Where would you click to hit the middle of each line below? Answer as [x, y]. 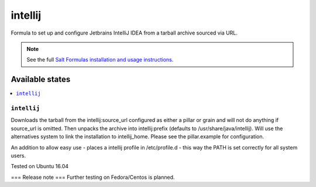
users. [18, 155]
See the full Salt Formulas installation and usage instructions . [100, 60]
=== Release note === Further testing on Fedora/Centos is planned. [93, 177]
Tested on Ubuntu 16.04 [40, 166]
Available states [41, 79]
